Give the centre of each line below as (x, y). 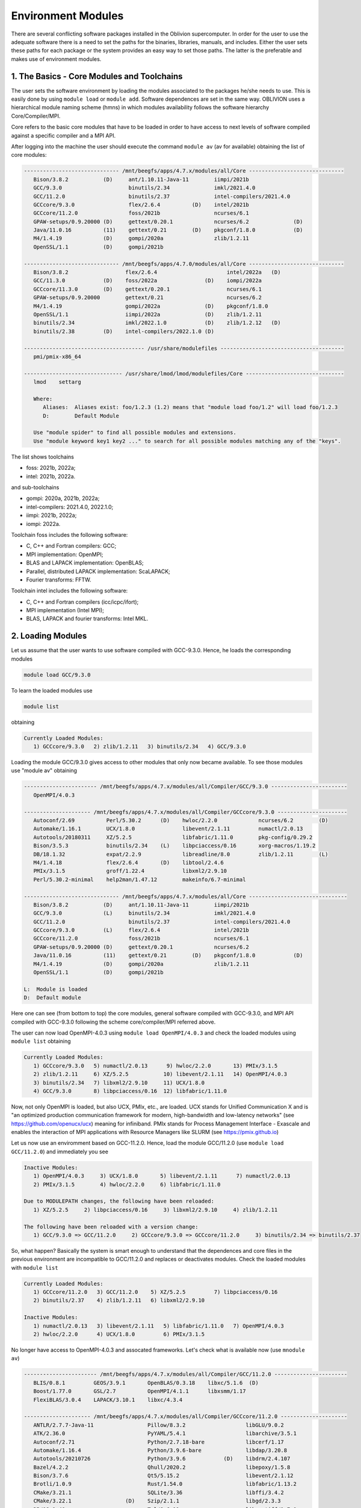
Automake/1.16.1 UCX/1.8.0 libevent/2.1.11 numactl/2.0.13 (168, 829)
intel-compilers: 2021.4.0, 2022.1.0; (70, 507)
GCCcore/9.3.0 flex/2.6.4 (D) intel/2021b (141, 204)
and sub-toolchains (35, 487)
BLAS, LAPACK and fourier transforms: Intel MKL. (87, 619)
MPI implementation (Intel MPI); (65, 610)
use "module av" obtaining (44, 771)
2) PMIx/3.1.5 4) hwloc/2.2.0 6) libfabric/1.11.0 (127, 1184)
